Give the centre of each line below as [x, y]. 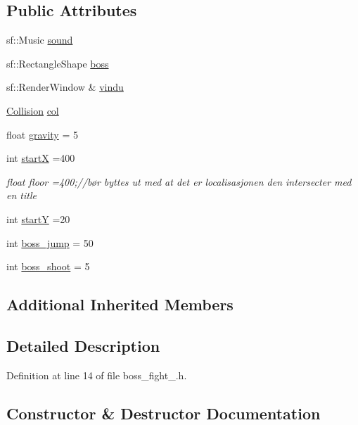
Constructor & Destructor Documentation [164, 413]
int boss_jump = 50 [50, 242]
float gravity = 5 [42, 134]
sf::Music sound [40, 40]
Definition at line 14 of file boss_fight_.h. [97, 375]
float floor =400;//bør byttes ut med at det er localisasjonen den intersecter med [179, 181]
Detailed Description [83, 345]
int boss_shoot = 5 [48, 266]
